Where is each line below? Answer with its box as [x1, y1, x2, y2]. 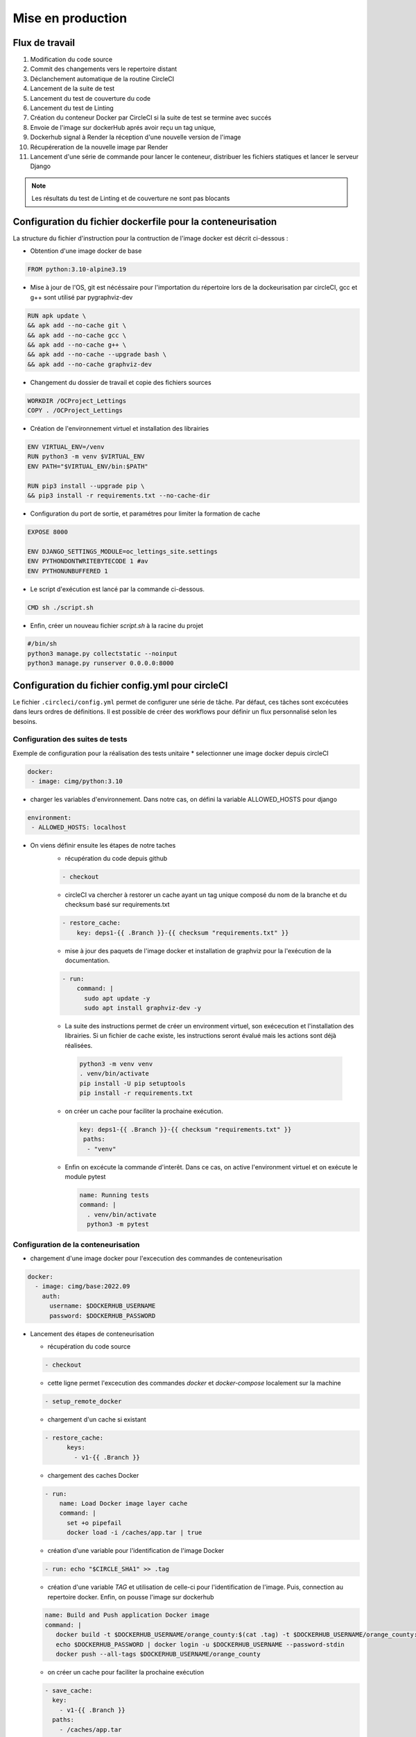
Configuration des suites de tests [12, 734, 128, 744]
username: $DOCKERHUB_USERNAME [49, 1302, 156, 1310]
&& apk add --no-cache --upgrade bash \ [27, 351, 166, 359]
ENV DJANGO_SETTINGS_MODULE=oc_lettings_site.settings [27, 548, 218, 555]
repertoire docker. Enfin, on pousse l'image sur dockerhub [47, 1592, 214, 1601]
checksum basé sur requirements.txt [64, 900, 170, 909]
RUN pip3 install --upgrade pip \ [27, 481, 145, 490]
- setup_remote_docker [44, 1397, 122, 1405]
